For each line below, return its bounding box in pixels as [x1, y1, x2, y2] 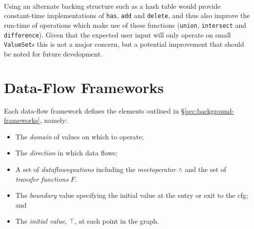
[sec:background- [184, 105, 234, 115]
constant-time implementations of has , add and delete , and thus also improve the [4, 10, 250, 20]
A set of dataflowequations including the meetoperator [15, 164, 176, 174]
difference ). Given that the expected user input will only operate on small [4, 29, 231, 39]
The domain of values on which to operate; [15, 131, 144, 141]
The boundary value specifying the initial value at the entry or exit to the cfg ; [15, 190, 248, 200]
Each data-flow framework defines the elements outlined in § [4, 105, 185, 115]
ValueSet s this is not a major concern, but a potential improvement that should [4, 39, 244, 49]
